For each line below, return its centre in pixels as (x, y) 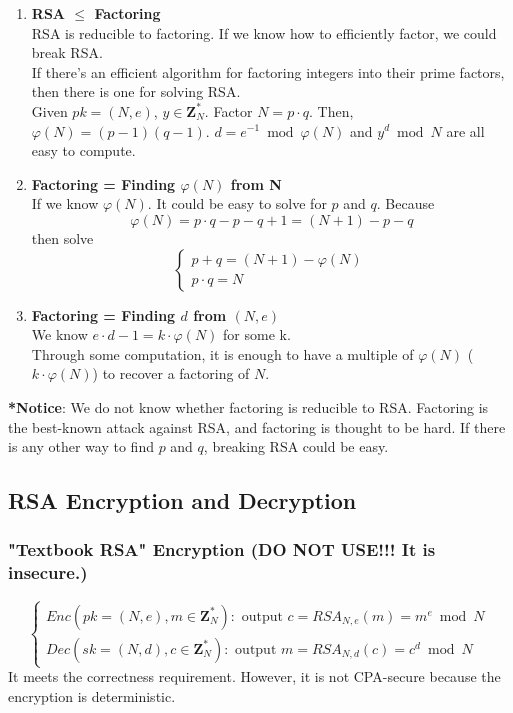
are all (465, 130)
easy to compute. (83, 150)
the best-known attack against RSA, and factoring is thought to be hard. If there (257, 426)
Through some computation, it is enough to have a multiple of (222, 353)
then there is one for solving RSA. (136, 91)
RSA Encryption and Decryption (182, 500)
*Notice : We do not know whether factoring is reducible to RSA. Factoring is (248, 406)
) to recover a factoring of (171, 373)
